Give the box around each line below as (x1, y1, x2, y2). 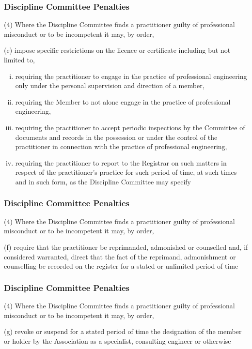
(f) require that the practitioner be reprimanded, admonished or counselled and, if (4, 242, 248, 252)
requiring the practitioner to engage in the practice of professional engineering (15, 71, 247, 81)
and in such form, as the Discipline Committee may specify (15, 176, 191, 186)
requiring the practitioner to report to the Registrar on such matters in (15, 157, 227, 167)
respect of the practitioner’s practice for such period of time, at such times (15, 167, 237, 177)
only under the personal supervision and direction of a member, (15, 80, 205, 91)
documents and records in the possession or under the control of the (15, 132, 218, 142)
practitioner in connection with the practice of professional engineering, (15, 141, 227, 152)
